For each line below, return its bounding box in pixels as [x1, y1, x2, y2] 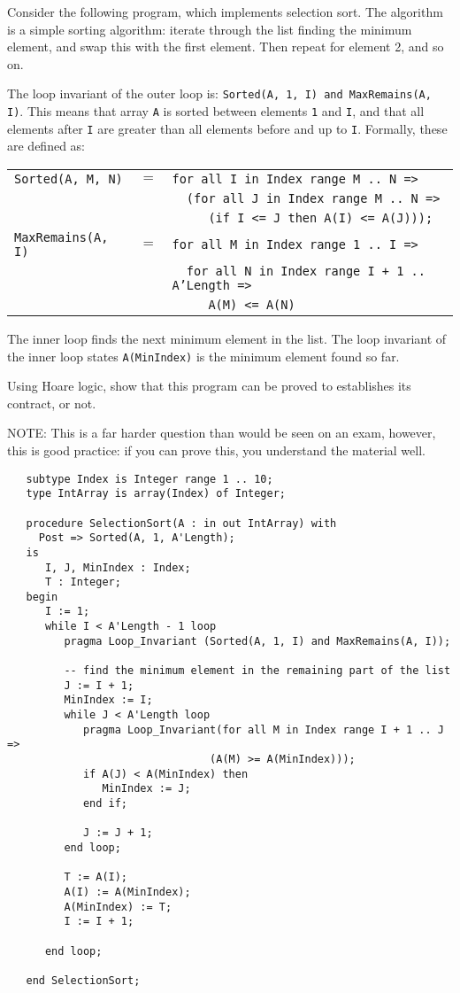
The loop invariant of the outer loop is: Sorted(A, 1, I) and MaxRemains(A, [7, 84, 432, 103]
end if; [82, 797, 128, 810]
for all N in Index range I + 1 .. [186, 263, 425, 278]
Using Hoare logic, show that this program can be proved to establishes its [7, 376, 411, 395]
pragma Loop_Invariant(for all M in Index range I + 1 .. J [82, 723, 444, 736]
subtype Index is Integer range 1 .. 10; [26, 472, 273, 485]
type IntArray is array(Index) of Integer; [26, 487, 286, 500]
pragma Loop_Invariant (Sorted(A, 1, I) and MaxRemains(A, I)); [64, 634, 451, 648]
